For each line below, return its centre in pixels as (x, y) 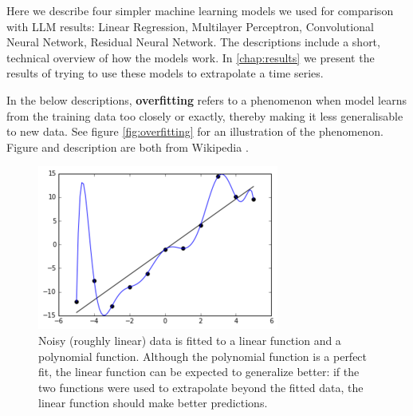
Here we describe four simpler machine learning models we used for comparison (200, 10)
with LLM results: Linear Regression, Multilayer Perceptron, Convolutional (190, 26)
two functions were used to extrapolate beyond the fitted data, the (201, 387)
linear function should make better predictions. (153, 403)
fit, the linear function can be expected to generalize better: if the (199, 372)
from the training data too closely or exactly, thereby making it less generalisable (205, 115)
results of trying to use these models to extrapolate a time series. (165, 73)
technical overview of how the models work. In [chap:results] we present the (191, 57)
